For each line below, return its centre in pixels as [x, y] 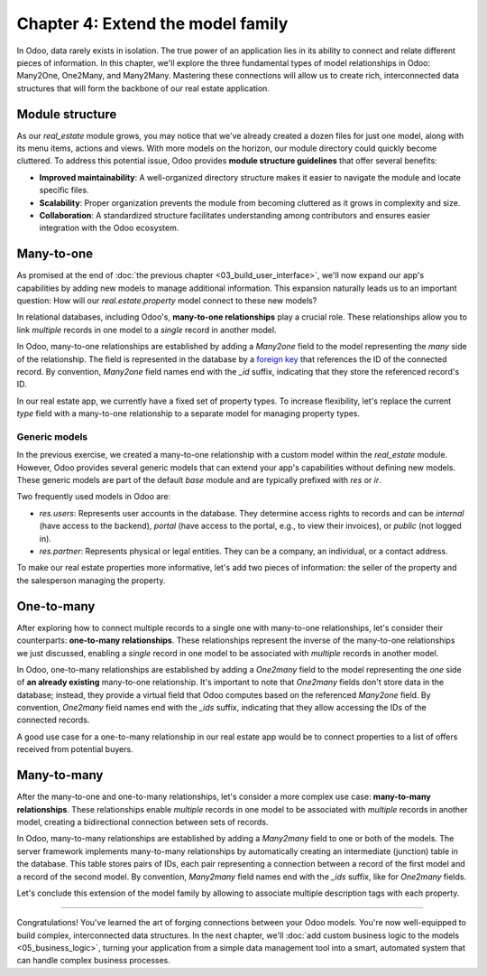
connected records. [53, 720]
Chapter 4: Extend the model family [152, 23]
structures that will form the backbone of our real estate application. [143, 88]
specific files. [64, 191]
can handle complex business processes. [94, 961]
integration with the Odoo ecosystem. [109, 228]
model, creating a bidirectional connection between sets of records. [142, 822]
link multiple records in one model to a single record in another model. [147, 330]
